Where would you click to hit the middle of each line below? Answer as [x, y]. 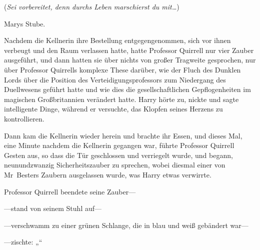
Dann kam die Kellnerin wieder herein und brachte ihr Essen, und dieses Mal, [123, 135]
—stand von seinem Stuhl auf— [53, 208]
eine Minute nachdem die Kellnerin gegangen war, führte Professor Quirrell [119, 145]
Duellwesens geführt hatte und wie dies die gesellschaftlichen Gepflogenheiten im [127, 89]
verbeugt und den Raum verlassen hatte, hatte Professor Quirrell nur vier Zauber [129, 50]
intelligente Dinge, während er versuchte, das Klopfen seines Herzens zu [113, 109]
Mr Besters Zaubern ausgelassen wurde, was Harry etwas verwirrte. [108, 174]
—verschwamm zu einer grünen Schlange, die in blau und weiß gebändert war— [126, 225]
